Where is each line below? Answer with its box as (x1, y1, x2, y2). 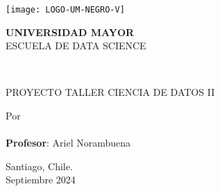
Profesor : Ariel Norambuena (6, 135, 131, 150)
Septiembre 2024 (6, 172, 76, 187)
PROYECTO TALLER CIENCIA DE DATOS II (6, 85, 215, 99)
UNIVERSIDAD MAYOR (6, 24, 135, 39)
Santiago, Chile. (6, 158, 73, 173)
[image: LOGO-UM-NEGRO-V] (6, 5, 125, 15)
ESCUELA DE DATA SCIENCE (6, 38, 146, 53)
